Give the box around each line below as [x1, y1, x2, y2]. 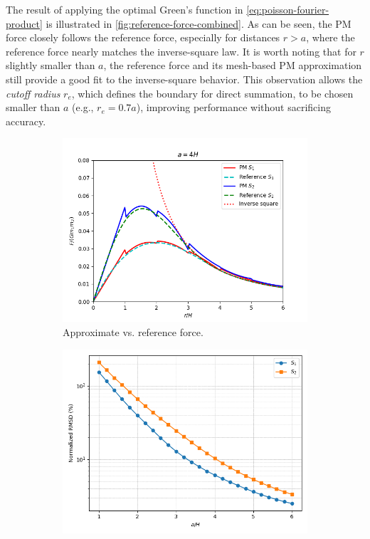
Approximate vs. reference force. [63, 324, 203, 339]
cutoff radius [6, 85, 60, 100]
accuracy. [6, 113, 46, 128]
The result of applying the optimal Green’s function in [6, 2, 243, 16]
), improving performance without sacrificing [136, 100, 332, 115]
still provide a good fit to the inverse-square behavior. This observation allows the [6, 71, 363, 86]
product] [6, 16, 43, 31]
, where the [306, 30, 355, 45]
